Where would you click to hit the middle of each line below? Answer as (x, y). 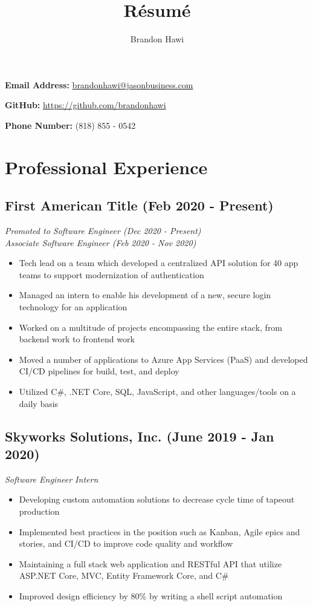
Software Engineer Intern (52, 479)
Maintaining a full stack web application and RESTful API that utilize (150, 563)
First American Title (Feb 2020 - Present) (139, 205)
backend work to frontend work (77, 339)
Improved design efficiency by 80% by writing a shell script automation (151, 595)
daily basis (39, 403)
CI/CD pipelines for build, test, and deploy (99, 371)
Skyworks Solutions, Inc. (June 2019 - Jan (140, 436)
